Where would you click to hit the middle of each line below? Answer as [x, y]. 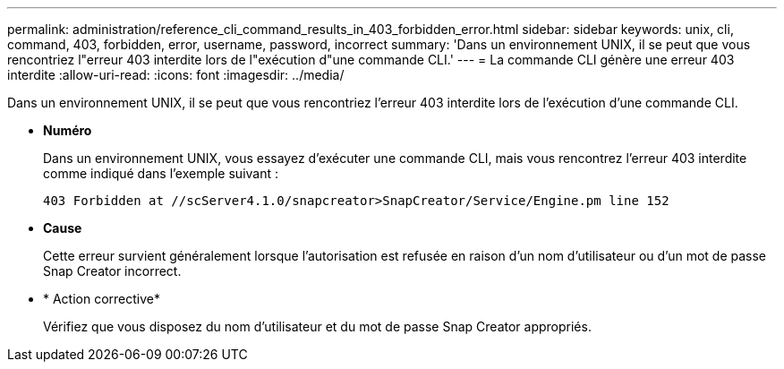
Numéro [68, 130]
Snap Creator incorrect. [112, 271]
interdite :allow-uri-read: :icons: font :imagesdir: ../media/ [176, 75]
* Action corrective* [102, 299]
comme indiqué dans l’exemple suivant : [161, 173]
